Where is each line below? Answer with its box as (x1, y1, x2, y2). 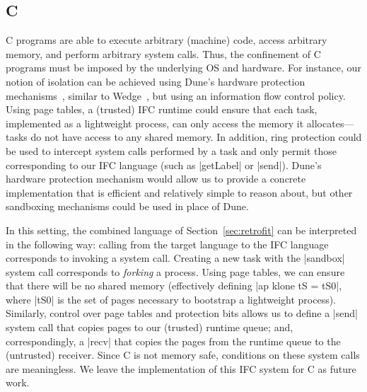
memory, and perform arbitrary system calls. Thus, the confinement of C (6, 46, 321, 61)
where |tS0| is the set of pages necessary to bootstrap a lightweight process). (6, 292, 336, 306)
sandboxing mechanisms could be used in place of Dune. (6, 199, 249, 214)
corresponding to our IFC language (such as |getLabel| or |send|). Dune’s (6, 157, 322, 172)
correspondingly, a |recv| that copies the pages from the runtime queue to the (6, 333, 341, 348)
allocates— (306, 115, 354, 130)
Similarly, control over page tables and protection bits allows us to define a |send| (6, 306, 358, 321)
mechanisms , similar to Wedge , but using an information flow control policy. (6, 88, 346, 103)
